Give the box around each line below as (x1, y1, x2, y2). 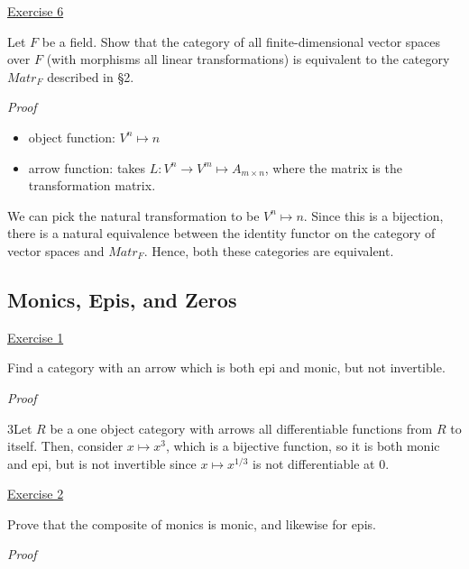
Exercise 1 (7, 327, 64, 346)
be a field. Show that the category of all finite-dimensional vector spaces (41, 32, 441, 50)
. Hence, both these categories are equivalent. (143, 241, 394, 260)
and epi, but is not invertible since (7, 454, 197, 473)
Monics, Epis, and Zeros (7, 285, 237, 313)
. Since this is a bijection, (303, 206, 444, 225)
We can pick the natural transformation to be (7, 206, 260, 225)
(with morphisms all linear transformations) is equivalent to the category (46, 50, 450, 69)
